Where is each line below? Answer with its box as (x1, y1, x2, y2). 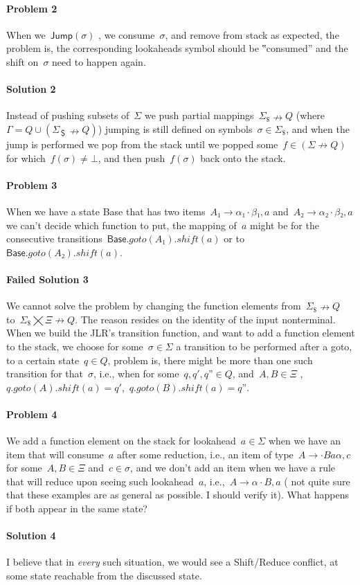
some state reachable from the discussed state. (6, 568, 202, 583)
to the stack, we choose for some (6, 339, 143, 353)
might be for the (249, 217, 319, 232)
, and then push (98, 150, 165, 165)
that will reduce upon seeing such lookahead (6, 474, 194, 488)
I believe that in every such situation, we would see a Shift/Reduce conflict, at (6, 555, 339, 569)
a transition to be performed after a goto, (176, 339, 352, 353)
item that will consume (6, 447, 104, 461)
